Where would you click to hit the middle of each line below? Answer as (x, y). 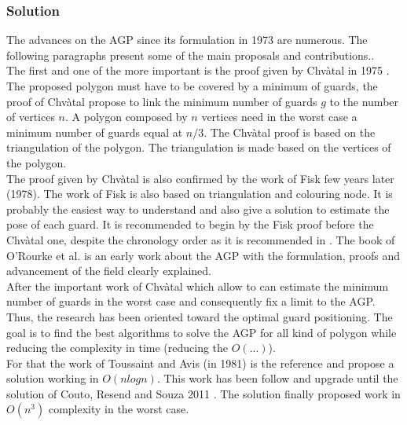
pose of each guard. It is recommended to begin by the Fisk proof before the (190, 224)
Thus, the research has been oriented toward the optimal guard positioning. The (200, 316)
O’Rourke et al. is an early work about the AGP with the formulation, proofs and (203, 255)
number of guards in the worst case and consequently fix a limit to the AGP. (191, 301)
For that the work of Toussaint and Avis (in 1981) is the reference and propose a (200, 363)
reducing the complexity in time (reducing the (117, 348)
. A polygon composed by (126, 117)
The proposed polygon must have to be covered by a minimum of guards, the (192, 86)
